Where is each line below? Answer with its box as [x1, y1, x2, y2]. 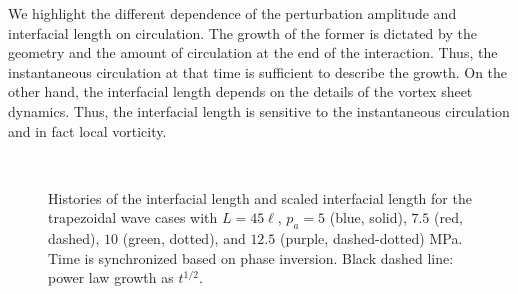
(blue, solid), [329, 207, 407, 228]
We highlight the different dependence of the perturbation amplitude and [8, 3, 457, 23]
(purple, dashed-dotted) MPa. [279, 228, 463, 249]
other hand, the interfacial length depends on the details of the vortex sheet [8, 81, 473, 102]
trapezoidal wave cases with [48, 207, 218, 228]
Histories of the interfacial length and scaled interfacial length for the [48, 187, 472, 208]
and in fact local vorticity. [8, 120, 167, 141]
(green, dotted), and [122, 228, 246, 249]
